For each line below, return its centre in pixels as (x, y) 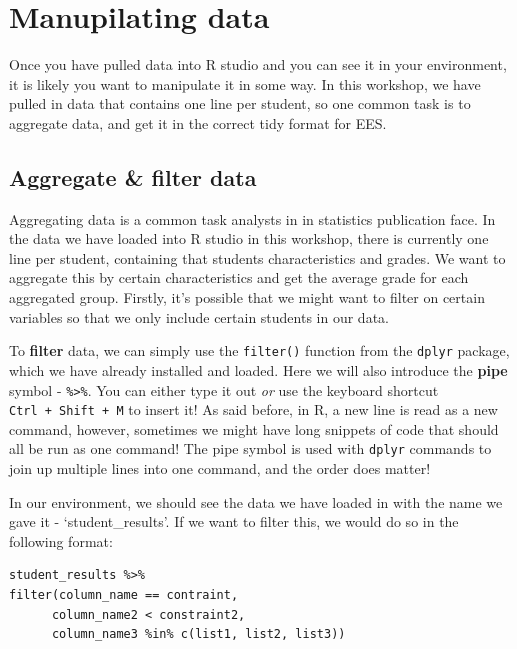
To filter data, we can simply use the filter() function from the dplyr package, (259, 350)
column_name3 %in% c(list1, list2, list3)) (198, 634)
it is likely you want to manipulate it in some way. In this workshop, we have (245, 83)
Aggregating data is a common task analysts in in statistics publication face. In (252, 218)
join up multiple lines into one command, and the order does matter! (220, 468)
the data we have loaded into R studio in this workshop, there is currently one (249, 238)
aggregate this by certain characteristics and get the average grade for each (239, 277)
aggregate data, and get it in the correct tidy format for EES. (198, 122)
